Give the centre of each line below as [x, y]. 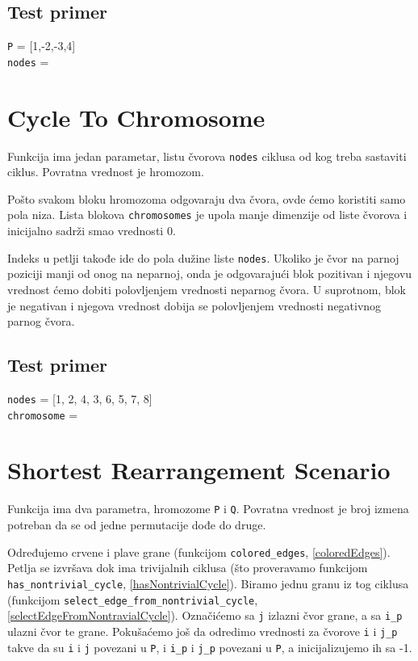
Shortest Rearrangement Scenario [199, 470]
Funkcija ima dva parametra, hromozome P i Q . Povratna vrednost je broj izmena [208, 509]
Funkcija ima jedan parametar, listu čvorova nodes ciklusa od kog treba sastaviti [207, 156]
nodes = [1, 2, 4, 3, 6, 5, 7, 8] [80, 398]
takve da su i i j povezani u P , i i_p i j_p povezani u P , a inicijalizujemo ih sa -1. [210, 647]
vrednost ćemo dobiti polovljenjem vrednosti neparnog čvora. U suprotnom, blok [207, 289]
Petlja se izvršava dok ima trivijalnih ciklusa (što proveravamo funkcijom [188, 568]
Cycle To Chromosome [136, 117]
